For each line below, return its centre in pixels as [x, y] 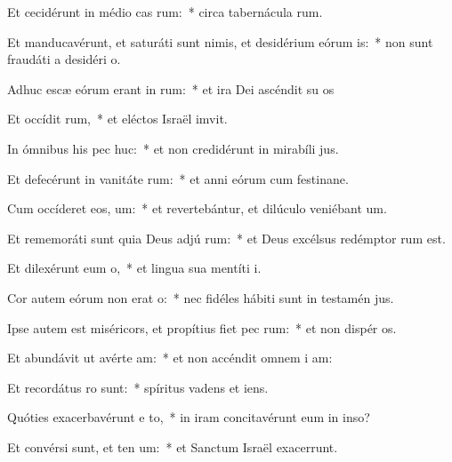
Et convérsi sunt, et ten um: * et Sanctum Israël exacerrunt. [173, 446]
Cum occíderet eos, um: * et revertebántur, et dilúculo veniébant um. [197, 208]
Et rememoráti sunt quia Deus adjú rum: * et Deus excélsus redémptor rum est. [226, 238]
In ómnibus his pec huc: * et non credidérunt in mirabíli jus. [173, 148]
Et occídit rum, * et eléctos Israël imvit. [117, 119]
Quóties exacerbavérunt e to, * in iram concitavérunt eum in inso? [189, 417]
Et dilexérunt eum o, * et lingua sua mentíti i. [134, 268]
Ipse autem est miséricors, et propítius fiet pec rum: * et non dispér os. [202, 327]
